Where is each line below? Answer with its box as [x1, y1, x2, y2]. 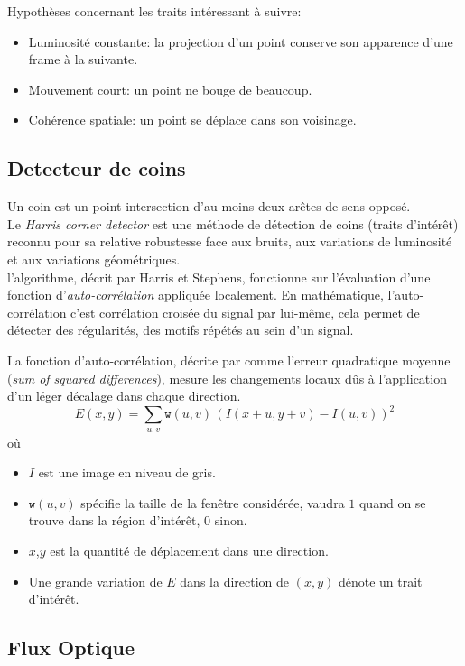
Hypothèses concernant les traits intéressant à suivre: [7, 2, 302, 20]
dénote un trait [338, 571, 423, 590]
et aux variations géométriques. [7, 249, 181, 268]
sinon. [214, 511, 247, 530]
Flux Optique [7, 634, 135, 661]
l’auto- [387, 285, 424, 304]
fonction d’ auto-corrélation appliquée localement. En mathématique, [7, 285, 384, 304]
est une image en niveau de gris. [38, 463, 216, 482]
